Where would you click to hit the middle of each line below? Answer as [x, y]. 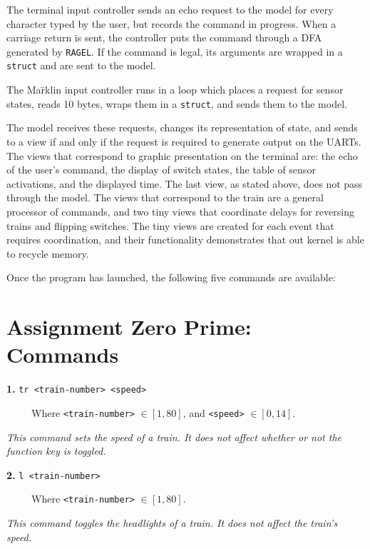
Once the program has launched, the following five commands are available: [171, 277]
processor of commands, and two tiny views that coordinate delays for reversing [180, 211]
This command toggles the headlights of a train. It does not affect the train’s [172, 523]
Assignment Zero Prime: [129, 327]
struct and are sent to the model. [81, 65]
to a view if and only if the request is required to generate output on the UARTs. [184, 141]
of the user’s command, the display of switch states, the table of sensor [161, 170]
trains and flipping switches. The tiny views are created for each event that [170, 225]
